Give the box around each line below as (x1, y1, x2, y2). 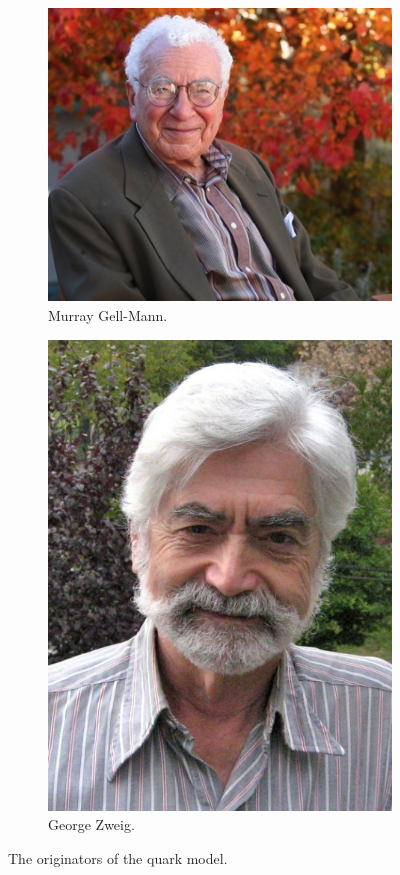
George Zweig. (48, 814, 135, 835)
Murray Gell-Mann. (48, 304, 168, 325)
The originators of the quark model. (8, 847, 228, 868)
